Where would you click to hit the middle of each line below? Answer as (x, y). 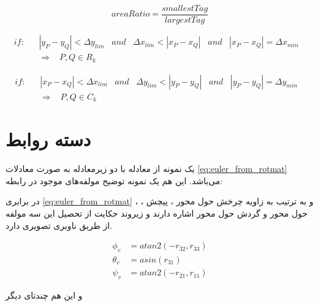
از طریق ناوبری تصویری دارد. (59, 225)
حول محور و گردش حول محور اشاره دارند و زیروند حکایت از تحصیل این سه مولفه (157, 213)
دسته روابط (48, 139)
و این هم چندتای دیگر (44, 295)
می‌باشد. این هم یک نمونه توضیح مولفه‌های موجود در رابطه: (114, 180)
